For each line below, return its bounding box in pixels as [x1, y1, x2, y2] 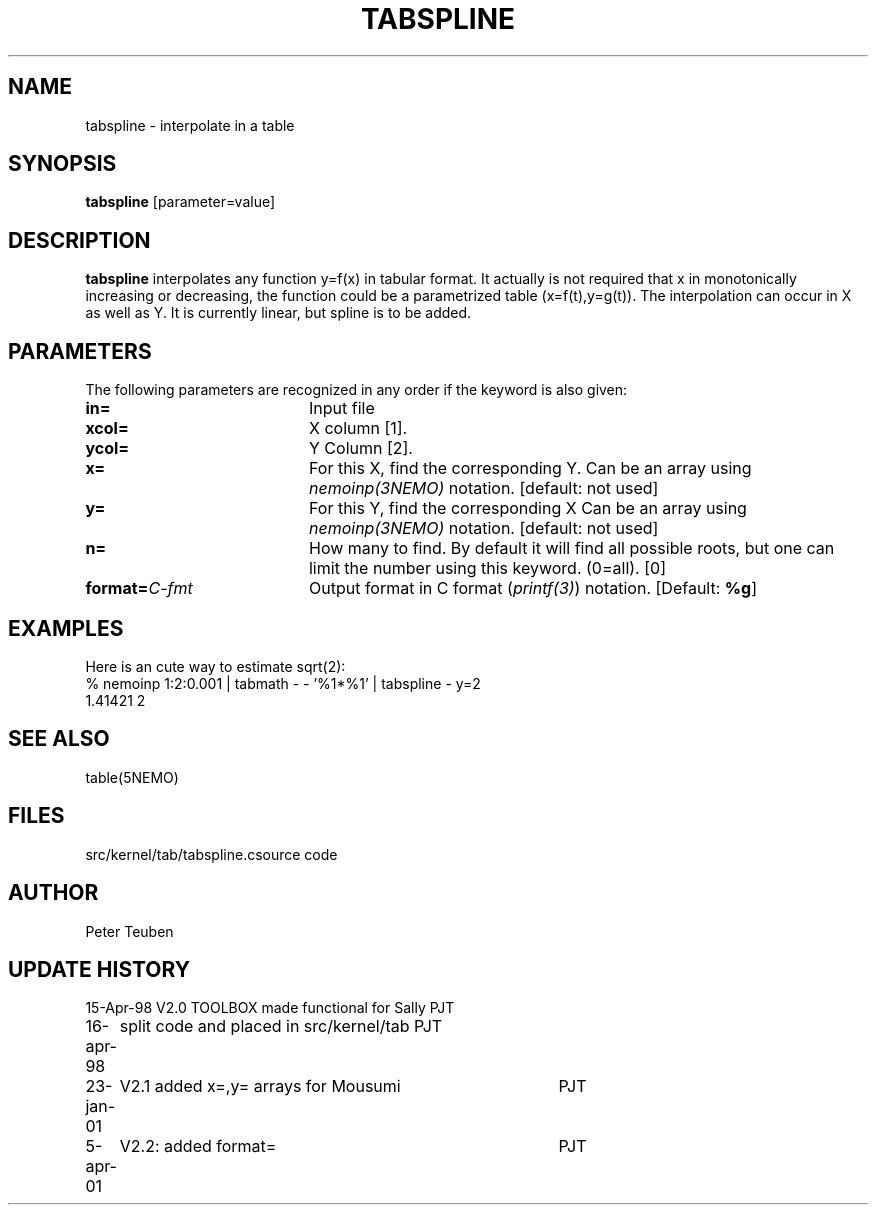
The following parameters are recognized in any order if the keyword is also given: [85, 381, 628, 399]
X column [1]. [308, 418, 408, 439]
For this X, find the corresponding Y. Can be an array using [308, 458, 752, 479]
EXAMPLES [8, 615, 124, 641]
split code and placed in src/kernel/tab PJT [119, 1016, 443, 1037]
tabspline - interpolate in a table [85, 116, 295, 134]
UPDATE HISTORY [8, 956, 191, 982]
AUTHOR [8, 880, 99, 906]
